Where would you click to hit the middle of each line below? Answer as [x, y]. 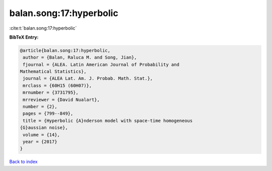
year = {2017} [40, 142]
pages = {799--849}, [48, 114]
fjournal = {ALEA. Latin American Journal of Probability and [101, 64]
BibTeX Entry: [24, 37]
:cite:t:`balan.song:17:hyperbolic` [43, 28]
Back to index [23, 162]
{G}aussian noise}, [44, 128]
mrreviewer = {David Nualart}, [61, 100]
